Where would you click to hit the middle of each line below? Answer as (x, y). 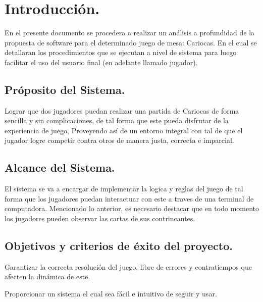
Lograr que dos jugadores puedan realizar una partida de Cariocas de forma (122, 110)
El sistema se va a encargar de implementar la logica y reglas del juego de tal (124, 189)
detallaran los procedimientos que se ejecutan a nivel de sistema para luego (121, 52)
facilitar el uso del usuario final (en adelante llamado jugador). (101, 62)
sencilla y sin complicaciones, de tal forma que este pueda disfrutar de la (117, 120)
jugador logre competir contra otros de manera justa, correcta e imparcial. (119, 140)
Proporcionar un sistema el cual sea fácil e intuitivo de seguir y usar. (111, 294)
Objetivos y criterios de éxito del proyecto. (119, 246)
